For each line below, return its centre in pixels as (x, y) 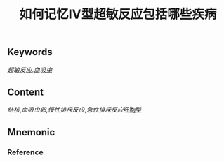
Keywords (30, 52)
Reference (25, 152)
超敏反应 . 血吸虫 (30, 70)
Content (26, 92)
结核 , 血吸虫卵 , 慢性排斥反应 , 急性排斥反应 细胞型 (75, 110)
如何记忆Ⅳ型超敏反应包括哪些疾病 (118, 14)
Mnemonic (31, 132)
